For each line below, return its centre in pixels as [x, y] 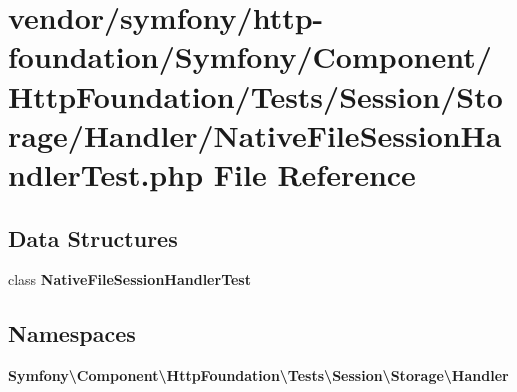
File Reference [314, 173]
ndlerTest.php [106, 173]
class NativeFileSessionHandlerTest [129, 279]
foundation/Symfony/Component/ [250, 56]
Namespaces [72, 333]
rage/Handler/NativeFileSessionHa [255, 134]
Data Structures [93, 237]
